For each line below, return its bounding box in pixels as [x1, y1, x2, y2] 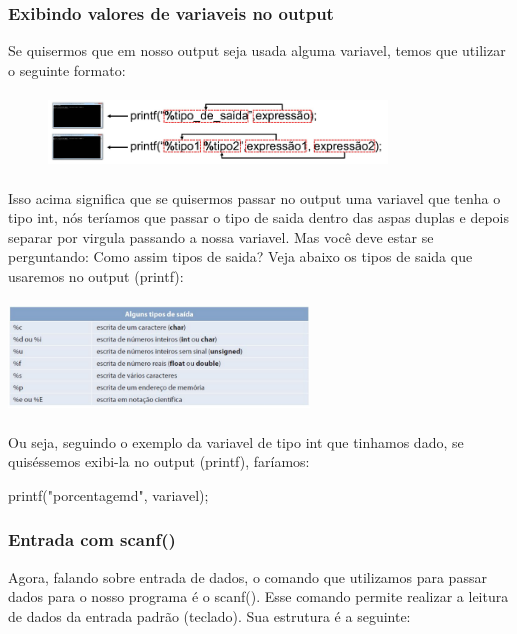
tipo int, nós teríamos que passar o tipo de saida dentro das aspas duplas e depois [8, 207, 509, 228]
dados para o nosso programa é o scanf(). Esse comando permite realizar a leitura [8, 586, 509, 607]
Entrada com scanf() [8, 527, 176, 552]
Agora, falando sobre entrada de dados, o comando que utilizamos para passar [8, 566, 487, 587]
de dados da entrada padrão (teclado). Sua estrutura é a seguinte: [8, 605, 411, 626]
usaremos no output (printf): [8, 265, 184, 286]
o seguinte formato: [8, 59, 126, 80]
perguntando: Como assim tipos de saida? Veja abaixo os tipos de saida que [8, 246, 473, 267]
